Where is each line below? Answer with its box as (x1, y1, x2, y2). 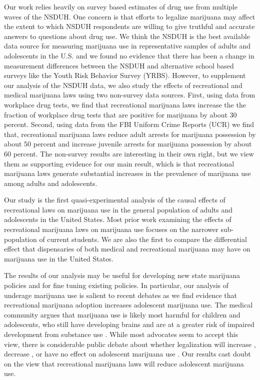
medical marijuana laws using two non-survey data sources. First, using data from (4, 89, 255, 100)
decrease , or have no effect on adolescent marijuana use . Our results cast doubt (4, 348, 251, 359)
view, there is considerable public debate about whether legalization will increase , (4, 338, 256, 349)
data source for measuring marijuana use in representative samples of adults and (4, 40, 251, 51)
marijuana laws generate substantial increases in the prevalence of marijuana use (4, 168, 251, 178)
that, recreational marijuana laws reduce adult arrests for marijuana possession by (4, 128, 256, 139)
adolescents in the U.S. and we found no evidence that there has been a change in (4, 50, 254, 60)
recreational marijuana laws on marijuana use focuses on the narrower (4, 224, 218, 234)
